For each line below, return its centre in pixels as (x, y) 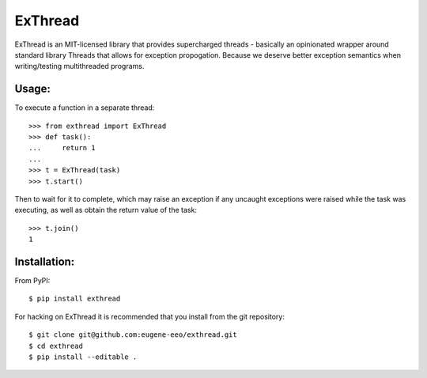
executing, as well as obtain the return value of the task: (106, 210)
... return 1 (62, 148)
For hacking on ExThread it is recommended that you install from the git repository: (149, 316)
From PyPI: (32, 281)
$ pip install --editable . (83, 357)
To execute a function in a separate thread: (85, 108)
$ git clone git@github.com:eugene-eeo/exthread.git (133, 335)
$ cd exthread (56, 346)
